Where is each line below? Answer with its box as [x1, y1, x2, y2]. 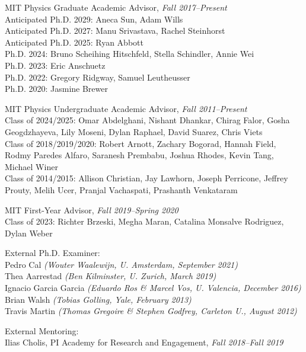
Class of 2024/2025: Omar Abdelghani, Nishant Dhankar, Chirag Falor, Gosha [5, 114, 290, 126]
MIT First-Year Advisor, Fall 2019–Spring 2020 [5, 203, 179, 216]
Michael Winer [5, 160, 58, 172]
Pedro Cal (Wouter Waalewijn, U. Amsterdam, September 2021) [5, 258, 238, 270]
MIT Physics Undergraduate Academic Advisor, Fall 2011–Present [5, 102, 247, 114]
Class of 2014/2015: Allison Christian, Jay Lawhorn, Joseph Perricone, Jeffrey [5, 172, 288, 184]
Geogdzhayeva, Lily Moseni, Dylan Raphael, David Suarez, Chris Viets [5, 125, 263, 137]
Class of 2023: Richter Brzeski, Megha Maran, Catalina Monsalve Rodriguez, [5, 215, 284, 228]
